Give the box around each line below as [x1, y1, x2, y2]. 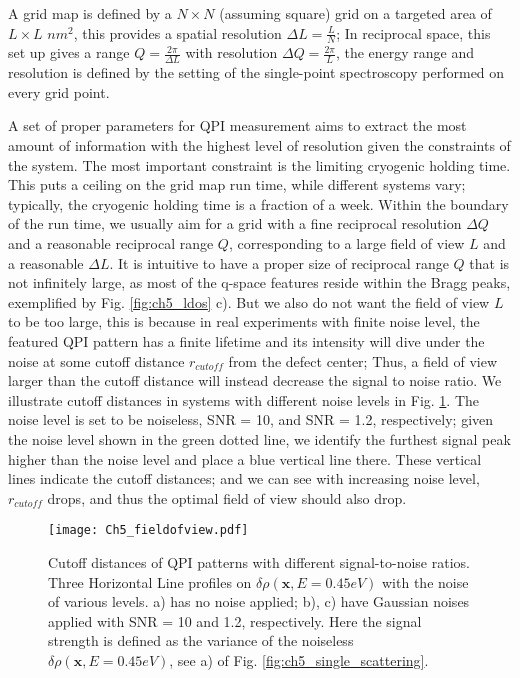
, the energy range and [335, 42, 475, 63]
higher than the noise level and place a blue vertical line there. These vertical [8, 448, 482, 469]
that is [469, 252, 510, 273]
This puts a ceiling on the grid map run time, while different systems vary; [8, 174, 466, 195]
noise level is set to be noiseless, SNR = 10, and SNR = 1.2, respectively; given [8, 409, 494, 430]
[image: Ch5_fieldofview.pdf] [48, 523, 249, 538]
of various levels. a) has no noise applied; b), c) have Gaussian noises [48, 591, 470, 612]
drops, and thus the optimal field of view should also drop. [47, 487, 407, 508]
